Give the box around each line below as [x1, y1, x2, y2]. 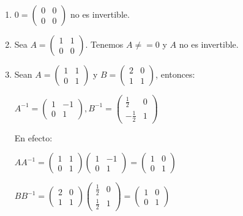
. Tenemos [85, 38, 124, 50]
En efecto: [14, 131, 53, 144]
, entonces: [155, 68, 195, 80]
